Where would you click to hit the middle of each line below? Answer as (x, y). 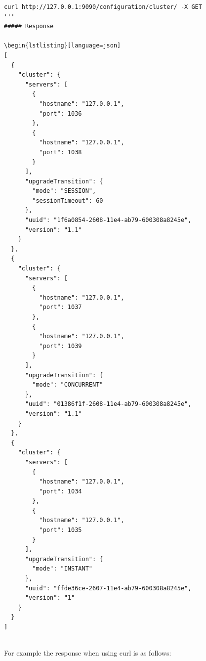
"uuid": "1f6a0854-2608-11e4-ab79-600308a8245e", (108, 220)
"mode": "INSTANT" (62, 569)
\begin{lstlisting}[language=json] (62, 46)
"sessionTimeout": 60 (68, 200)
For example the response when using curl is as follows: (88, 653)
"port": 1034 (61, 491)
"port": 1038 (61, 152)
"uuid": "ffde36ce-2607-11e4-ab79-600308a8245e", (108, 588)
